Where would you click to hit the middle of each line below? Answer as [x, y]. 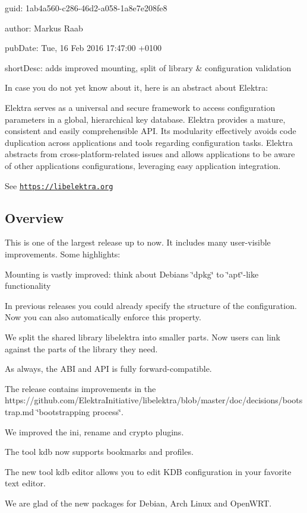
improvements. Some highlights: [63, 254]
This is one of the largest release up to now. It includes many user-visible [138, 242]
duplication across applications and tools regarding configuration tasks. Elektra [149, 142]
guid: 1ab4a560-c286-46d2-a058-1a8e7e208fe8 [86, 8]
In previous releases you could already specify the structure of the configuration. [151, 305]
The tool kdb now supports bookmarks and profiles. [99, 452]
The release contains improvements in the [80, 388]
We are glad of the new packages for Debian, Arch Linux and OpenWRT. [138, 503]
